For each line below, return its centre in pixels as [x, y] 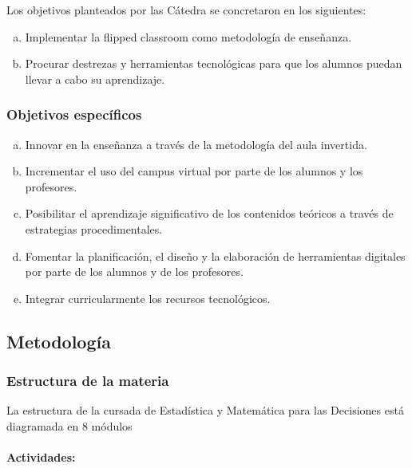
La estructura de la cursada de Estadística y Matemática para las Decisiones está [205, 410]
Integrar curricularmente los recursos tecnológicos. [148, 298]
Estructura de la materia [88, 381]
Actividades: [41, 457]
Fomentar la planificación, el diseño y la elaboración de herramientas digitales [215, 256]
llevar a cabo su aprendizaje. [95, 79]
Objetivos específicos [74, 114]
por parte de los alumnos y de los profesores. [134, 271]
